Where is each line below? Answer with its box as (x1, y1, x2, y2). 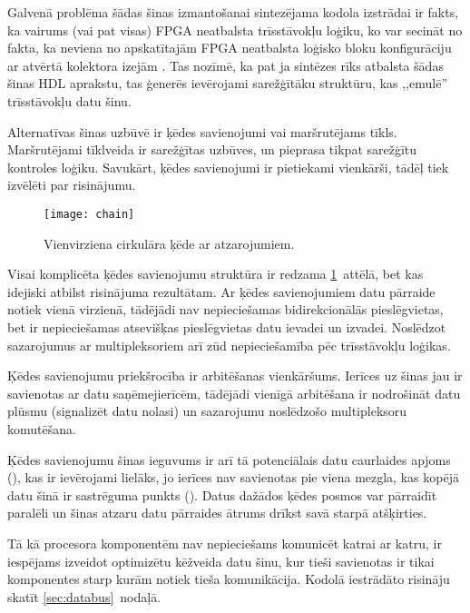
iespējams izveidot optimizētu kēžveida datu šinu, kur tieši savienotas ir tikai (7, 551, 435, 570)
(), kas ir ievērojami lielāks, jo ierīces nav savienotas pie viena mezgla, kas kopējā (7, 468, 459, 487)
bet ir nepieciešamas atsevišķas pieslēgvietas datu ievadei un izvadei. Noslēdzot (7, 317, 446, 336)
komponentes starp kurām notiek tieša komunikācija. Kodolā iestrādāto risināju (7, 569, 450, 588)
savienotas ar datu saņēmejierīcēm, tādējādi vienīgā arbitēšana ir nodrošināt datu (7, 383, 461, 402)
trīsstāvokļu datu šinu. (7, 91, 132, 110)
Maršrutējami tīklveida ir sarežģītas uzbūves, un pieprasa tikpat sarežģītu (7, 140, 417, 159)
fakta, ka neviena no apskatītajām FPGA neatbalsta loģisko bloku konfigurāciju (7, 38, 452, 57)
